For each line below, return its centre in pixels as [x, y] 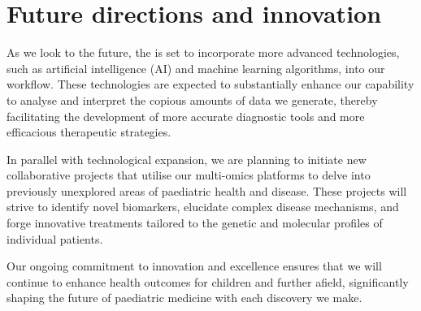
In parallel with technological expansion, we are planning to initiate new [187, 159]
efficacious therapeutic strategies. [89, 132]
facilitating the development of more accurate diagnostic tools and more [186, 116]
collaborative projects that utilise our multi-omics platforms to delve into [189, 175]
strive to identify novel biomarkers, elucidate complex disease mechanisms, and [203, 207]
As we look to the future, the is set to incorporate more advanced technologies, [203, 52]
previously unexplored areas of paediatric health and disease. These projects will [207, 190]
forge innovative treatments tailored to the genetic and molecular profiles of [195, 223]
